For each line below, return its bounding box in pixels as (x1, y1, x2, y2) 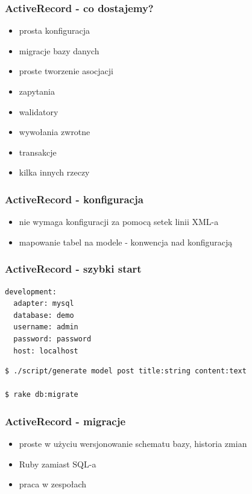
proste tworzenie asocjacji (19, 65, 113, 77)
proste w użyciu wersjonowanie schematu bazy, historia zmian (19, 437, 247, 450)
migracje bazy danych (19, 44, 99, 57)
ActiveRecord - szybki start (5, 261, 142, 276)
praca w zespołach (19, 478, 87, 490)
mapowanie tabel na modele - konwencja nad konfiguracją (19, 235, 233, 248)
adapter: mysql (13, 299, 74, 308)
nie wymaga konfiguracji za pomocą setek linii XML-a (19, 215, 219, 228)
